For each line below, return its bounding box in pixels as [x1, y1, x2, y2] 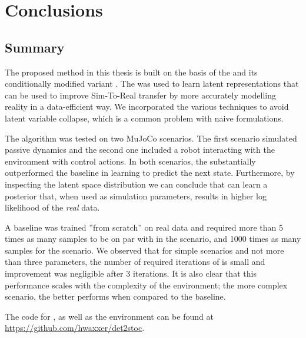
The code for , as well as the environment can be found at [5, 310, 214, 322]
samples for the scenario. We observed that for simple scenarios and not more [5, 244, 284, 256]
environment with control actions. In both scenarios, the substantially [5, 155, 256, 167]
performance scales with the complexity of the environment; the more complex [5, 278, 288, 291]
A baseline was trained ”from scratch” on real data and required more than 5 [5, 221, 283, 233]
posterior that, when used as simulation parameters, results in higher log [5, 189, 267, 202]
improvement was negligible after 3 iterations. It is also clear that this [5, 267, 257, 280]
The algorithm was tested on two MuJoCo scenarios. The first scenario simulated [5, 132, 297, 144]
